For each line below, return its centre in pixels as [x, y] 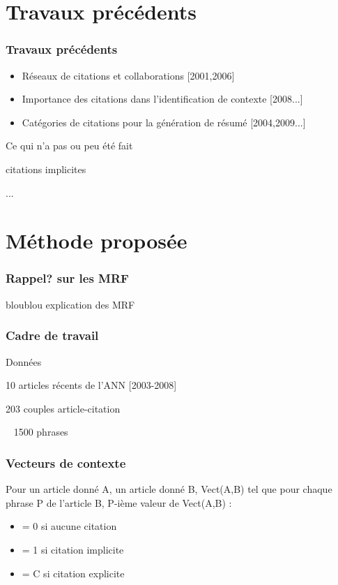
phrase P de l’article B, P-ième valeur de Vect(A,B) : [119, 502]
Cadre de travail [52, 335]
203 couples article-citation [63, 408]
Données [24, 361]
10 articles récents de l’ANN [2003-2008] [91, 385]
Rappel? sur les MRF [67, 278]
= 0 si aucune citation [69, 526]
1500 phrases [41, 432]
